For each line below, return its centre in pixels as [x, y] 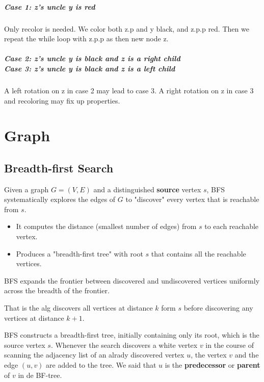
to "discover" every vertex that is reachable [192, 199]
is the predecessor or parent [213, 364]
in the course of [230, 345]
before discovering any [218, 308]
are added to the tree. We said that [101, 364]
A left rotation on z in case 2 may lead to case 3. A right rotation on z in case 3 [129, 90]
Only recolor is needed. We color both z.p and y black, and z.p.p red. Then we [127, 28]
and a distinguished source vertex [147, 189]
